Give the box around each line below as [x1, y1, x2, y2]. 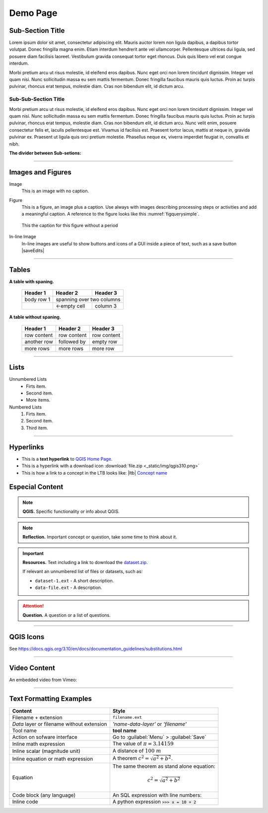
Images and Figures [9, 168, 71, 176]
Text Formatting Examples [9, 695, 92, 703]
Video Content [9, 663, 56, 672]
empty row [92, 338, 118, 345]
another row [24, 338, 53, 345]
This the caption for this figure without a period [21, 222, 118, 228]
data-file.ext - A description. [35, 584, 102, 591]
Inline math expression [12, 740, 66, 747]
